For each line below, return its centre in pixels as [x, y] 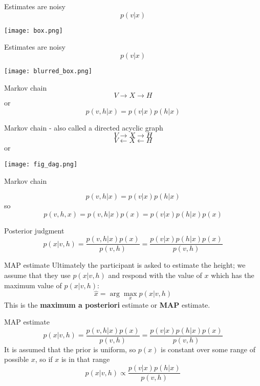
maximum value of [33, 285]
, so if [44, 359]
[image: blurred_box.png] [48, 71]
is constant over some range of [208, 349]
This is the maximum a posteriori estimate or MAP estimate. [107, 304]
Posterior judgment [34, 230]
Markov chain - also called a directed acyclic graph [84, 127]
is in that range [85, 359]
